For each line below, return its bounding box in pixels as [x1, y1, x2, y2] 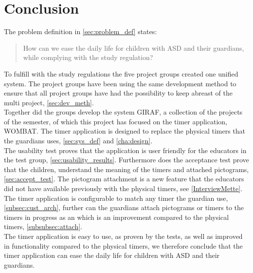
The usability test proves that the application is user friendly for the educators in [4, 145, 247, 155]
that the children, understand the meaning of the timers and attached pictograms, [4, 164, 249, 174]
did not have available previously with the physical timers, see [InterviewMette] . [4, 183, 243, 194]
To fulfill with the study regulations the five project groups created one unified [4, 68, 238, 78]
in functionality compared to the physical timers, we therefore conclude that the [4, 240, 243, 251]
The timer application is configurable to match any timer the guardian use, [4, 193, 228, 203]
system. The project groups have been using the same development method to [4, 78, 236, 88]
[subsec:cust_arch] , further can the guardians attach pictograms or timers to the [4, 202, 244, 213]
